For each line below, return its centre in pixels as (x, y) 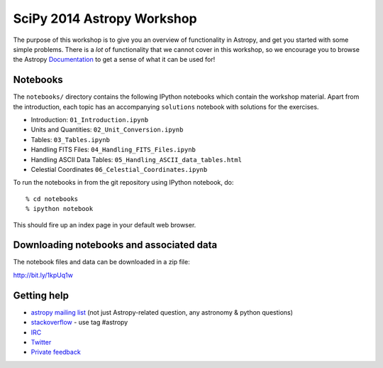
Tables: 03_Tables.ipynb (70, 139)
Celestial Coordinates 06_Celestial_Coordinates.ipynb (119, 169)
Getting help (41, 295)
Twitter (41, 342)
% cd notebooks (52, 199)
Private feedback (56, 352)
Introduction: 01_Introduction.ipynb (90, 120)
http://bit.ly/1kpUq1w (43, 275)
